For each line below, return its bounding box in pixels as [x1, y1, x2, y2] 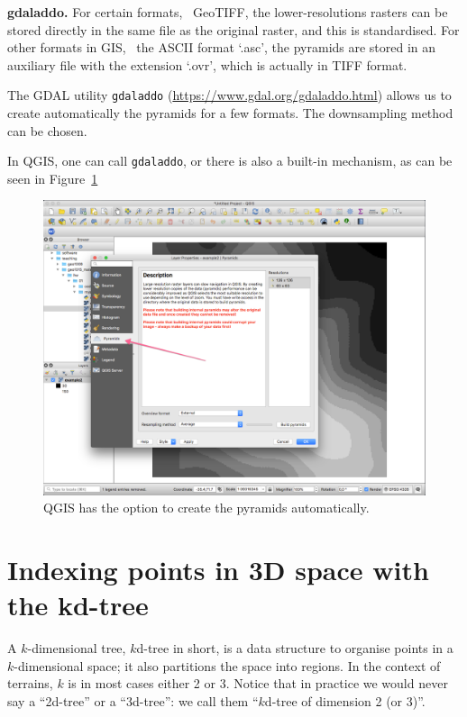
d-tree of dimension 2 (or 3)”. [264, 691, 426, 710]
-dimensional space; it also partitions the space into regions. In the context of [14, 656, 441, 675]
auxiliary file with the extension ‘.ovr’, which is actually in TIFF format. [7, 55, 407, 74]
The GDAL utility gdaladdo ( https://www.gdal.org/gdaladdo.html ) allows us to [7, 86, 452, 104]
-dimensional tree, [27, 639, 126, 658]
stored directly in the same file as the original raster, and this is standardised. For [7, 20, 460, 39]
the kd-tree [7, 586, 149, 623]
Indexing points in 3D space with [7, 550, 429, 587]
